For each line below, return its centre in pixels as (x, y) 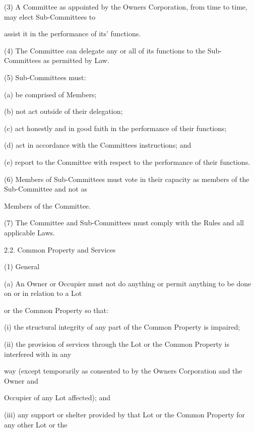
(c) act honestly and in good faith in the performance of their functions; (115, 128)
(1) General (22, 266)
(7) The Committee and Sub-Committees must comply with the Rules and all (124, 223)
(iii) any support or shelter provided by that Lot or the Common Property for (125, 415)
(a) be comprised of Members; (50, 94)
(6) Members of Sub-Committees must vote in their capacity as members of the (127, 179)
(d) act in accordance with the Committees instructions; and (98, 145)
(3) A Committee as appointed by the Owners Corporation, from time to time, (126, 7)
